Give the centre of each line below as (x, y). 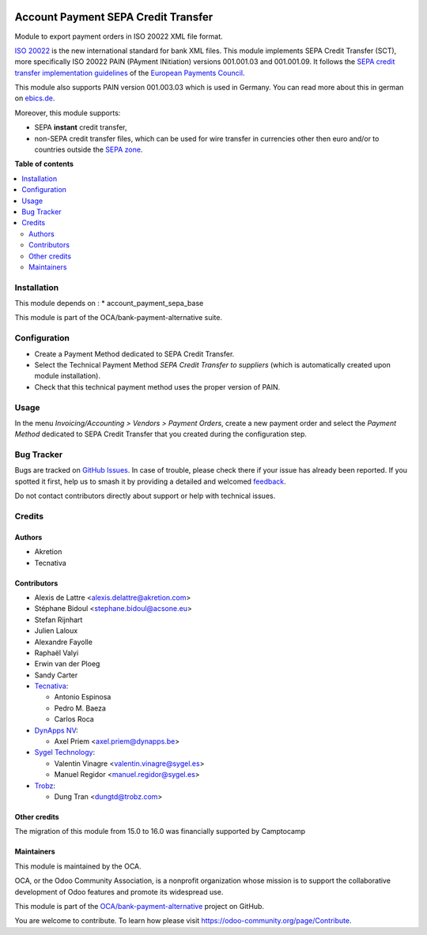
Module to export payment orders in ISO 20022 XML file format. (119, 36)
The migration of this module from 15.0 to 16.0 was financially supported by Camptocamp (160, 831)
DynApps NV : (56, 730)
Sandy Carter (56, 675)
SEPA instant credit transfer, (81, 127)
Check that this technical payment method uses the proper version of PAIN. (157, 386)
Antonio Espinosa (83, 697)
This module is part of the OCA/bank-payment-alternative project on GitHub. (140, 906)
